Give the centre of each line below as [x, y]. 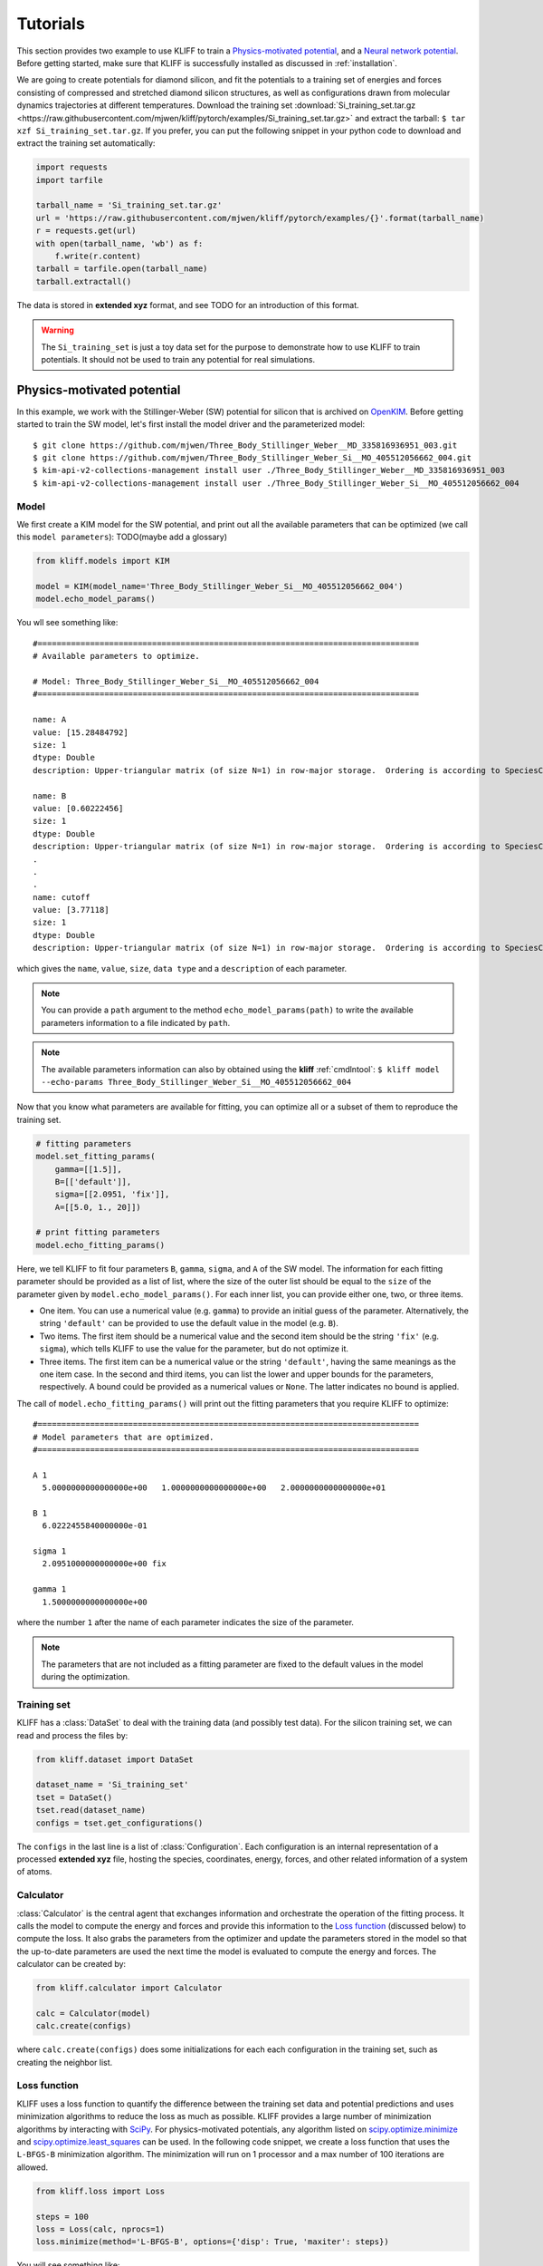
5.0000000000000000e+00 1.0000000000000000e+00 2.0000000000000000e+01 [214, 1488]
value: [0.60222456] [78, 808]
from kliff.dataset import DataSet [114, 1759]
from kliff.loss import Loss [100, 2191]
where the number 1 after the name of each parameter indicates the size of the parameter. [186, 1622]
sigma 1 [50, 1551]
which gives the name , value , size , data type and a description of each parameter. [182, 968]
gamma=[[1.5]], [88, 1169]
